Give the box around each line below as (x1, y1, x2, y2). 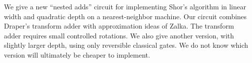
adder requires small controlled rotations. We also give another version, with (4, 30, 234, 40)
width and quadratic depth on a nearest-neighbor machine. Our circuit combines (4, 11, 247, 21)
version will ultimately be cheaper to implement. (4, 49, 150, 60)
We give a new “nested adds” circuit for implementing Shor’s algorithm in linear (4, 1, 246, 11)
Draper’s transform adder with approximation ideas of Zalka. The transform (4, 21, 234, 31)
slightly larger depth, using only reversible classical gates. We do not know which (4, 40, 249, 50)
